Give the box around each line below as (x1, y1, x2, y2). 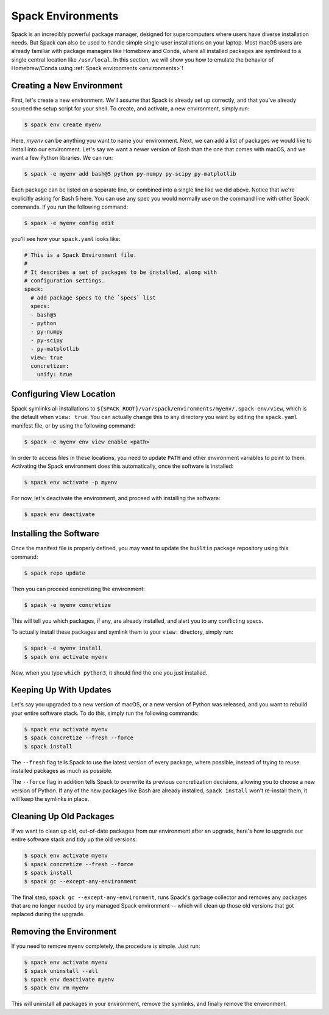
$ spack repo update (24, 569, 85, 576)
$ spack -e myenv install (24, 645, 102, 652)
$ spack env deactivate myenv (24, 976, 115, 983)
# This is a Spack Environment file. (24, 251, 137, 259)
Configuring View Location (11, 389, 116, 399)
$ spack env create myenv (24, 121, 102, 128)
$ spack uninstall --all (24, 967, 99, 974)
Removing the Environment (11, 927, 117, 937)
